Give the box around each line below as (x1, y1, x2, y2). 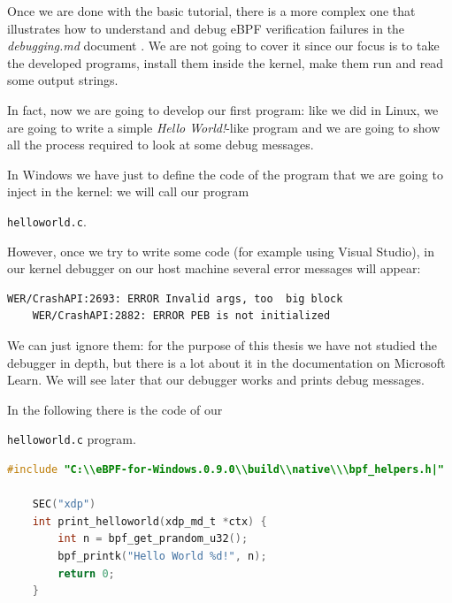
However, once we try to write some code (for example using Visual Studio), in (7, 241, 434, 260)
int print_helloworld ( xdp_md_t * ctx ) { (32, 515, 267, 528)
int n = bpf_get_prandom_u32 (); (57, 532, 249, 546)
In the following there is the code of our (7, 400, 223, 418)
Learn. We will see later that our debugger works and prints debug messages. (7, 370, 425, 389)
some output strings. (7, 71, 119, 89)
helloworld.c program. (7, 430, 136, 448)
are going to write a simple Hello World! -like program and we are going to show (7, 118, 441, 136)
